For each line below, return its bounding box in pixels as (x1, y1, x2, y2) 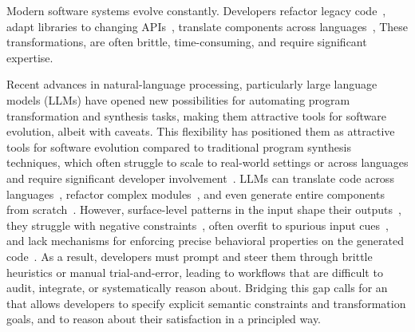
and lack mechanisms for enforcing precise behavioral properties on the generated (6, 232, 404, 249)
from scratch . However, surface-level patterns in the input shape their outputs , (6, 201, 401, 218)
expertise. (6, 49, 53, 65)
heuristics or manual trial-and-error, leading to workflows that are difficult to (6, 263, 383, 280)
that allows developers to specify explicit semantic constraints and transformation (6, 294, 406, 311)
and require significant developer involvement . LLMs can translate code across (6, 169, 394, 186)
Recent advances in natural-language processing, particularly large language (6, 76, 377, 93)
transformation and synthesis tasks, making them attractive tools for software (6, 107, 387, 124)
